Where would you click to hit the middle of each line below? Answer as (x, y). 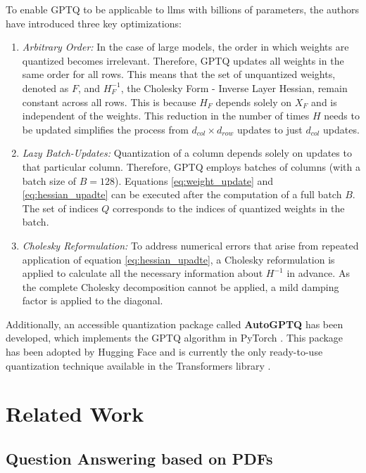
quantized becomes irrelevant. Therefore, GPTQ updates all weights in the (183, 60)
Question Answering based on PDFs (139, 459)
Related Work (75, 414)
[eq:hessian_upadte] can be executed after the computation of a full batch (182, 194)
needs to (342, 116)
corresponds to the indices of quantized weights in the (229, 208)
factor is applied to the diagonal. (93, 300)
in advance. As (318, 273)
